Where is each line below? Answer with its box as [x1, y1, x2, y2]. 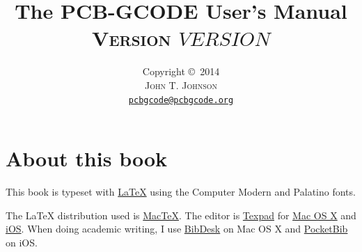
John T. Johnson [144, 77, 218, 92]
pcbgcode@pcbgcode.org [128, 95, 234, 105]
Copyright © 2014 [142, 64, 220, 79]
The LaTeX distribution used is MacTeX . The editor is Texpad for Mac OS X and [6, 207, 356, 222]
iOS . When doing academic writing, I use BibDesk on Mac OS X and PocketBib [6, 221, 348, 236]
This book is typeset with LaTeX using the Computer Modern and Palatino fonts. [6, 184, 356, 199]
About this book [6, 144, 168, 173]
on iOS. [6, 235, 38, 249]
